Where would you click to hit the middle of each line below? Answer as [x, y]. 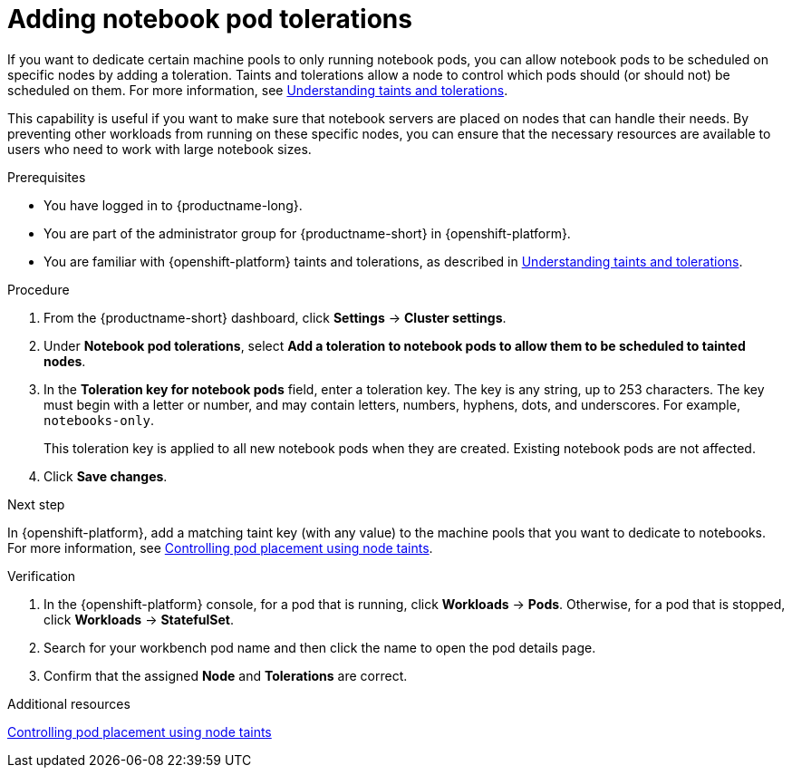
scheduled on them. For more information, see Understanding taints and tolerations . [258, 90]
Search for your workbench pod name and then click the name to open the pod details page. [320, 647]
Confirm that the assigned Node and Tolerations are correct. [226, 675]
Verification [42, 576]
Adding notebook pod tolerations [210, 19]
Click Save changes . [106, 476]
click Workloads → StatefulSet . [139, 619]
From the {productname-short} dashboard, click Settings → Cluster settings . [275, 317]
